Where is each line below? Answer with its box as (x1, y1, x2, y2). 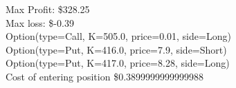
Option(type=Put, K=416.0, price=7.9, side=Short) (6, 42, 227, 56)
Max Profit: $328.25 (6, 2, 90, 16)
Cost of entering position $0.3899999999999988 (6, 69, 204, 83)
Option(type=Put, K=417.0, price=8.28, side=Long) (6, 56, 230, 70)
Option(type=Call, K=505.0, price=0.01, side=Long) (6, 29, 231, 43)
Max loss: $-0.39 (6, 15, 74, 30)
